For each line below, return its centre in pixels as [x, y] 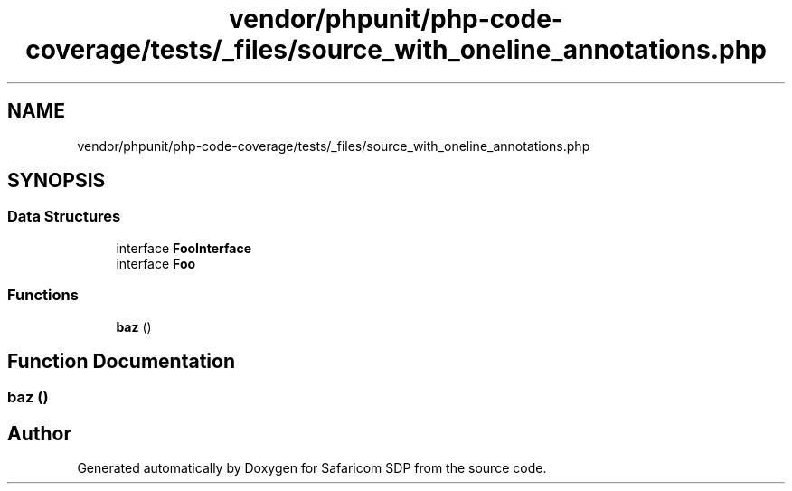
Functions [43, 295]
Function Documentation [121, 361]
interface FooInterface [184, 248]
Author [39, 433]
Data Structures [64, 217]
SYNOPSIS [57, 181]
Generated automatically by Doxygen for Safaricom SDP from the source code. [312, 468]
